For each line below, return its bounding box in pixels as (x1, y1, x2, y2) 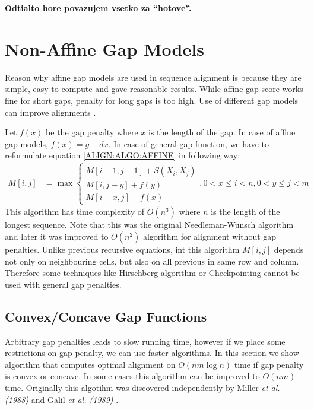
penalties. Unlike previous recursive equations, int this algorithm (5, 243, 240, 256)
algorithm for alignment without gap (142, 230, 277, 243)
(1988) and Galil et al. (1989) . (5, 393, 119, 405)
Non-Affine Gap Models (5, 36, 204, 61)
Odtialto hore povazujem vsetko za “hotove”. (5, 2, 192, 14)
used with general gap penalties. (5, 278, 122, 290)
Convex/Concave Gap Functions (5, 307, 207, 325)
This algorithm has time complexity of (5, 205, 145, 218)
